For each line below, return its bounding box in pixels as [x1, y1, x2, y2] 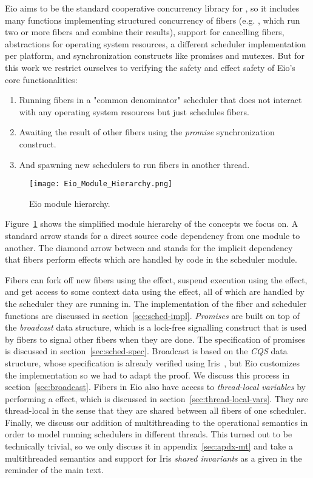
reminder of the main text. [5, 463, 104, 476]
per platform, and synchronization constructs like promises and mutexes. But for [5, 49, 305, 62]
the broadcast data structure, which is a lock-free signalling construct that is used [5, 321, 307, 334]
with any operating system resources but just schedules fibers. [19, 105, 249, 118]
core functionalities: [5, 73, 78, 86]
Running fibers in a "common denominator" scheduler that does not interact [19, 93, 302, 106]
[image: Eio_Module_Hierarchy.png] [29, 180, 173, 189]
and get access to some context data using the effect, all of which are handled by [5, 285, 305, 298]
